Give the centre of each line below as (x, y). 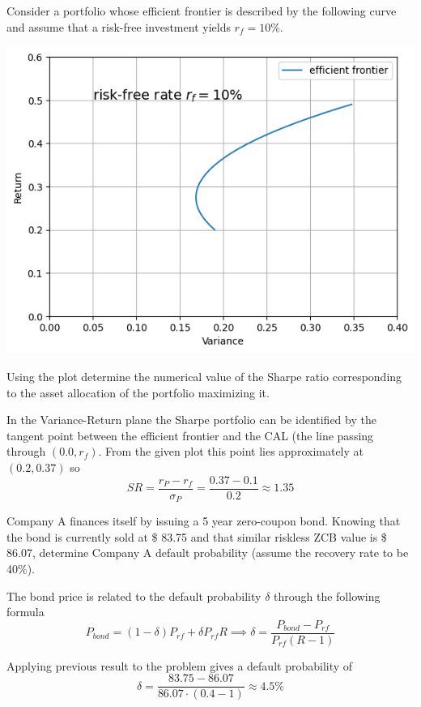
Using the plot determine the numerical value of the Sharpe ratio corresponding (204, 377)
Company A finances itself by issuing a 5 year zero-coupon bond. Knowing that (204, 521)
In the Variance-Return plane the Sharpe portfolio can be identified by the (191, 420)
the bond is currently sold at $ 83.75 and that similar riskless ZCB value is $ (197, 536)
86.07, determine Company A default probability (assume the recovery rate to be (208, 553)
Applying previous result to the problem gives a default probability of (180, 665)
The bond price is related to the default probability (134, 596)
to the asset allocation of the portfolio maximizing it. (138, 392)
